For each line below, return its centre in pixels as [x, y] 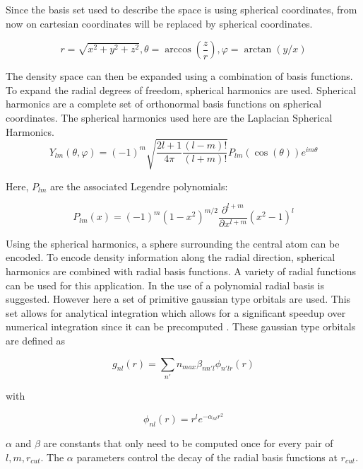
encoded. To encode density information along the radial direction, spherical [171, 257]
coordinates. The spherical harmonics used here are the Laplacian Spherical [169, 117]
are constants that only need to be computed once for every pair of [188, 442]
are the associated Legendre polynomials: [139, 186]
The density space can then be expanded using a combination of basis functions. [179, 76]
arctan [258, 50]
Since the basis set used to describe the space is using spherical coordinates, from [181, 9]
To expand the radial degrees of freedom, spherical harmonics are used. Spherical [181, 89]
